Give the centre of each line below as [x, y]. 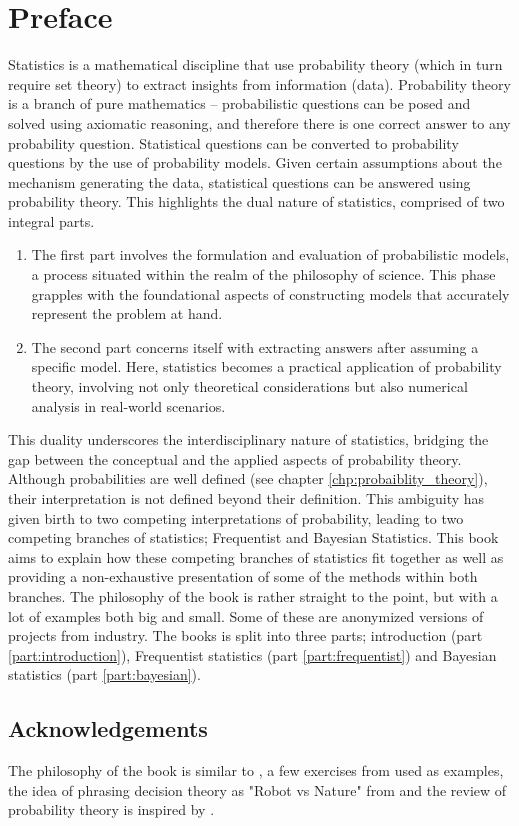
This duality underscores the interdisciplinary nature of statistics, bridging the [248, 439]
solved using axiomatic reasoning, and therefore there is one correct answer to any [259, 122]
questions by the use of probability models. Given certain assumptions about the [255, 162]
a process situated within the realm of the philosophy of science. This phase [263, 274]
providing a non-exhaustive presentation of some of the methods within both [243, 576]
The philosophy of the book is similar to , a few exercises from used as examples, [256, 770]
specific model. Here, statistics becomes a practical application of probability [266, 366]
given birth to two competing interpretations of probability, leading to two [236, 517]
